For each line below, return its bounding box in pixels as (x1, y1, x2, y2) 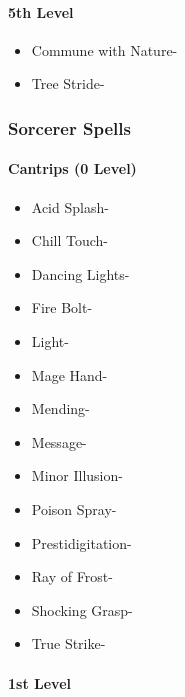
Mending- (31, 398, 90, 419)
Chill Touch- (31, 230, 109, 251)
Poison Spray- (31, 498, 117, 519)
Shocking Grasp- (31, 599, 133, 620)
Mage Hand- (31, 364, 108, 385)
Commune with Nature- (31, 39, 178, 60)
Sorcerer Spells (8, 115, 131, 140)
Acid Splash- (31, 196, 109, 217)
